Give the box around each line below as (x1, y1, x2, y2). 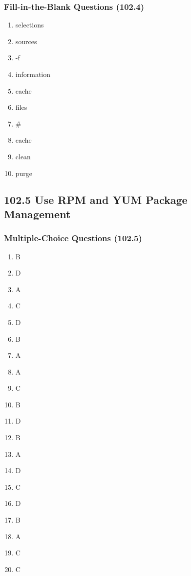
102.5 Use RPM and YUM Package (4, 192, 188, 207)
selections (15, 20, 44, 30)
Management (4, 206, 71, 221)
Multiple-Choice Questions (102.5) (4, 232, 142, 244)
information (15, 69, 51, 79)
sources (15, 36, 37, 46)
